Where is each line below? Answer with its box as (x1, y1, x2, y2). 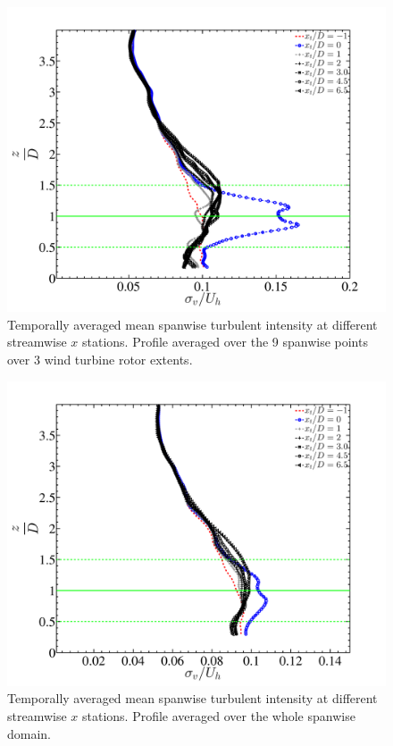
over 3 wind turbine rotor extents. (7, 349, 193, 368)
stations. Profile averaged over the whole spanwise (82, 706, 355, 725)
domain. (7, 724, 52, 742)
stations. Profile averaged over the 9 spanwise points (82, 332, 368, 351)
